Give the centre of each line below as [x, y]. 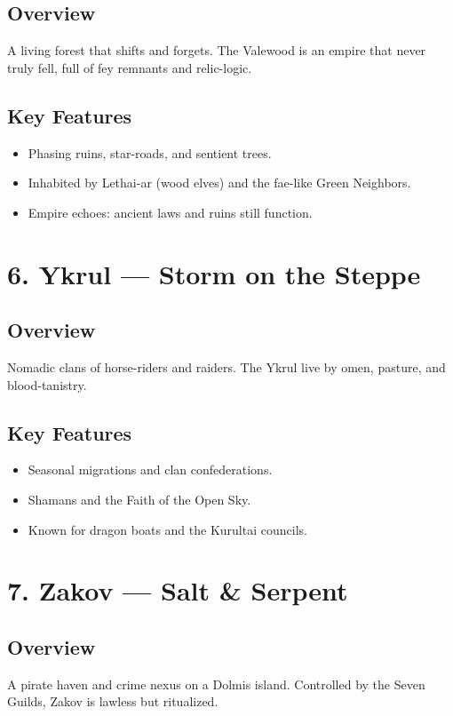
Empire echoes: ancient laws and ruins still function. [170, 212]
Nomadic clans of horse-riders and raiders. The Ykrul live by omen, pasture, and [226, 366]
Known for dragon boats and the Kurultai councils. [167, 529]
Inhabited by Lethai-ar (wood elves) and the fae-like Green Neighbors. [219, 183]
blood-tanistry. [47, 384]
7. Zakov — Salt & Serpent [178, 590]
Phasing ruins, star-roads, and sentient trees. [150, 152]
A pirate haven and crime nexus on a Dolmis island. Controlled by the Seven [216, 684]
